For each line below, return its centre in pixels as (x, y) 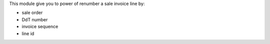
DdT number (35, 19)
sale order (32, 13)
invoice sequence (40, 27)
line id (28, 33)
